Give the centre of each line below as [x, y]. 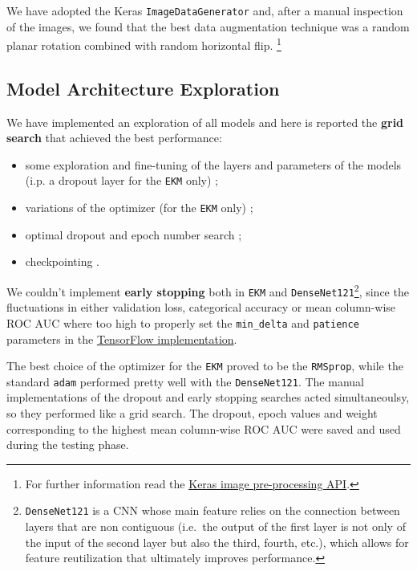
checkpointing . [62, 261]
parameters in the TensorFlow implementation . [122, 339]
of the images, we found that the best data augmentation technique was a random [208, 26]
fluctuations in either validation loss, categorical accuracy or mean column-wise [201, 307]
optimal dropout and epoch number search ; [134, 234]
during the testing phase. [68, 445]
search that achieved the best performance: [114, 138]
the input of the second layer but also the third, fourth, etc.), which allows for [217, 542]
